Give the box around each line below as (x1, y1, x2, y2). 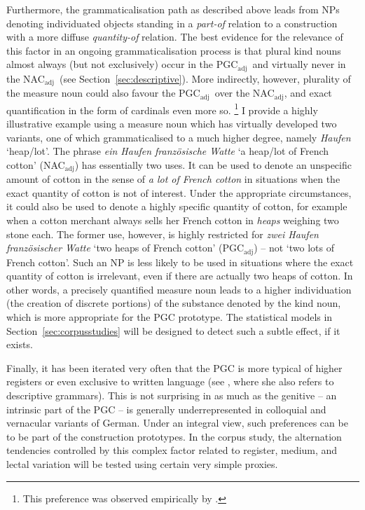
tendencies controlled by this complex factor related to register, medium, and (6, 443, 338, 457)
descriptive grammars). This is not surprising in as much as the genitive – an (6, 387, 337, 402)
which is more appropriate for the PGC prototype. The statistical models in (6, 310, 333, 324)
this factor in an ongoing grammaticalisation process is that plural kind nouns (6, 43, 341, 57)
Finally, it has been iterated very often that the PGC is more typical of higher (6, 360, 343, 375)
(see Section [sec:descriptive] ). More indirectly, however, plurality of (59, 71, 351, 85)
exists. (6, 337, 33, 352)
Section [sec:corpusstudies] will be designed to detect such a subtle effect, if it (6, 323, 340, 338)
